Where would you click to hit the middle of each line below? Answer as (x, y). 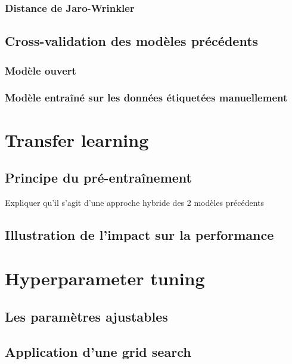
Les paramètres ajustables (86, 317)
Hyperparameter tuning (105, 278)
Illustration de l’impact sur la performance (139, 234)
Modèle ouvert (41, 70)
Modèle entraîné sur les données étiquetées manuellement (146, 98)
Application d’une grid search (98, 351)
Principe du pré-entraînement (98, 178)
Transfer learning (77, 139)
